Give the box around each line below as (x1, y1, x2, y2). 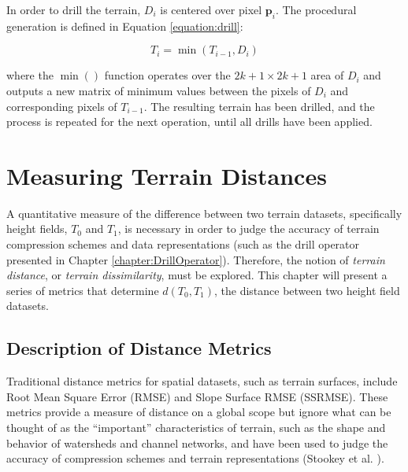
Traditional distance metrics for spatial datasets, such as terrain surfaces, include (6, 373, 398, 389)
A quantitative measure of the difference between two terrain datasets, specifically (6, 205, 402, 221)
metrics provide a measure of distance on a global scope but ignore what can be (6, 404, 391, 420)
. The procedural (275, 2, 357, 17)
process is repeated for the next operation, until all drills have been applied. (6, 113, 373, 130)
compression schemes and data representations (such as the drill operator (6, 236, 360, 253)
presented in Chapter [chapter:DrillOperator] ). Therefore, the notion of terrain (6, 251, 385, 267)
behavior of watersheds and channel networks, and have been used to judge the (6, 434, 388, 451)
